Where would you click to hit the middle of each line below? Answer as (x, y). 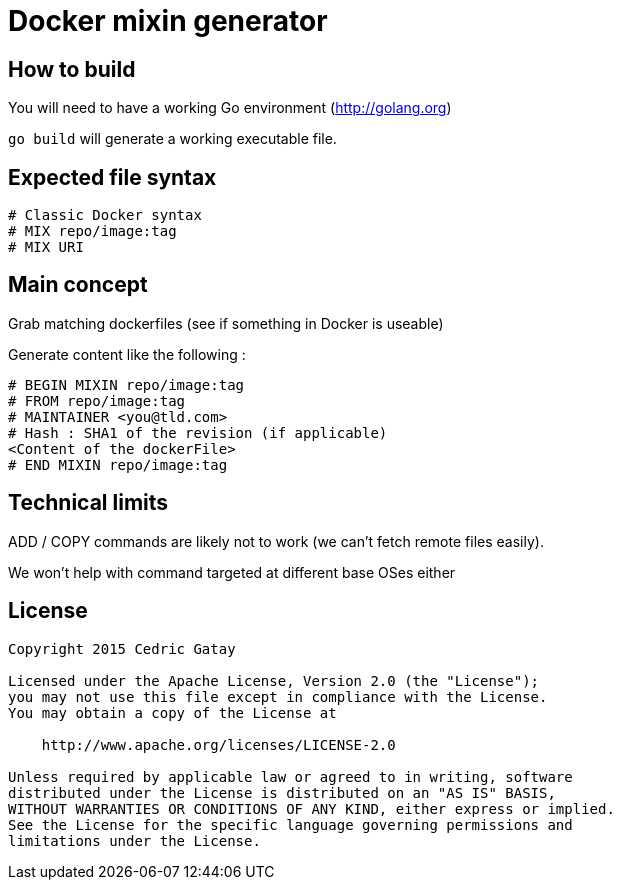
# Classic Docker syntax (105, 215)
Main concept (78, 285)
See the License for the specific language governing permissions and (290, 824)
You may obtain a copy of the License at (172, 712)
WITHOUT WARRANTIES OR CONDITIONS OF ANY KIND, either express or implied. (311, 808)
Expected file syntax (112, 177)
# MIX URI (46, 247)
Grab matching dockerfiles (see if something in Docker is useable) (226, 323)
